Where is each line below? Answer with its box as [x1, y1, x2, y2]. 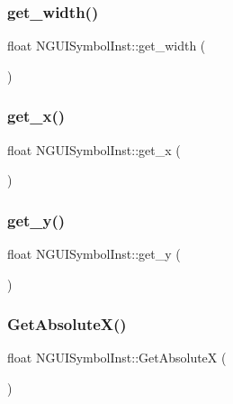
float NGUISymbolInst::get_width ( [7, 36, 206, 55]
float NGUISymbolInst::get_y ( [7, 244, 181, 263]
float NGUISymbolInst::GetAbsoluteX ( [7, 348, 227, 367]
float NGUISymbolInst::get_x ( [7, 140, 181, 159]
